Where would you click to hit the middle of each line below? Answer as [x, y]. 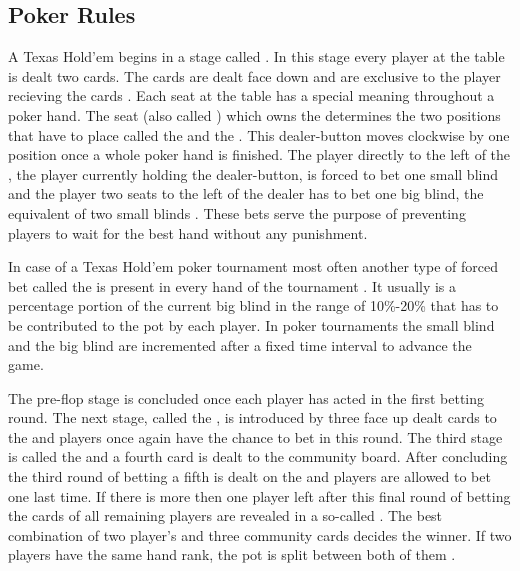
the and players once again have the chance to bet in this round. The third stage [255, 436]
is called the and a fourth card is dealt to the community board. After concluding [258, 456]
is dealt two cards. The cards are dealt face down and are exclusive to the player [254, 75]
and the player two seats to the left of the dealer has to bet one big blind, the [246, 193]
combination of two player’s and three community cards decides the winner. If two [260, 534]
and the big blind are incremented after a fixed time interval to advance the [240, 344]
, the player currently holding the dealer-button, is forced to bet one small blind [253, 173]
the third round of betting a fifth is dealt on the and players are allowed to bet [249, 476]
